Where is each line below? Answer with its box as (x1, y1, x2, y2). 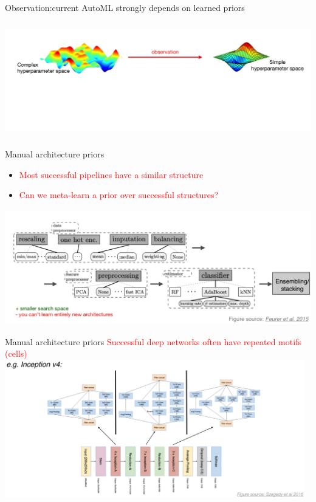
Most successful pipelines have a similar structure (19, 168, 204, 181)
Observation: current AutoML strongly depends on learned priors (5, 1, 245, 13)
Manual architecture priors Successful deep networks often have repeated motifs (5, 335, 301, 348)
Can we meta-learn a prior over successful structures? (19, 188, 219, 201)
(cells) (5, 347, 27, 360)
